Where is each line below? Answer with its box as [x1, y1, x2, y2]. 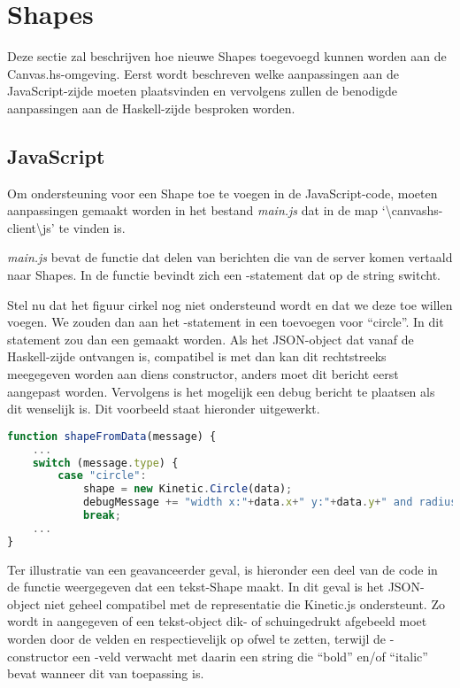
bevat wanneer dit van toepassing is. [7, 664, 204, 683]
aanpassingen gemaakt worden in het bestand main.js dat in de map [7, 201, 379, 220]
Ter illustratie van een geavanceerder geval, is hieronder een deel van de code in [7, 560, 438, 578]
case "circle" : [57, 469, 147, 483]
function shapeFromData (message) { [7, 429, 217, 443]
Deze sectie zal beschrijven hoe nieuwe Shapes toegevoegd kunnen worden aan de [7, 47, 447, 66]
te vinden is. [58, 218, 126, 236]
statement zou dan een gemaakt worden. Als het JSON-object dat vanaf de [7, 329, 414, 348]
